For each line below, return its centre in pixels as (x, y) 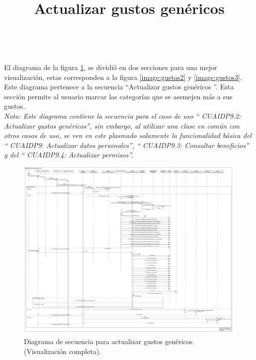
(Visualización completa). (63, 351)
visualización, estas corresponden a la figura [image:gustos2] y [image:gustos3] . (123, 77)
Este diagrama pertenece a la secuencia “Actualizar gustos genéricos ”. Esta (119, 87)
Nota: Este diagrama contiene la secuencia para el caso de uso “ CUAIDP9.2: (123, 115)
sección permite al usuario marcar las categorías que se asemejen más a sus (118, 96)
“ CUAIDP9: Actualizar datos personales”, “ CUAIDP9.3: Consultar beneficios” (127, 145)
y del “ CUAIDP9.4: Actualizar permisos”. (69, 155)
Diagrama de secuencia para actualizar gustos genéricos (108, 341)
